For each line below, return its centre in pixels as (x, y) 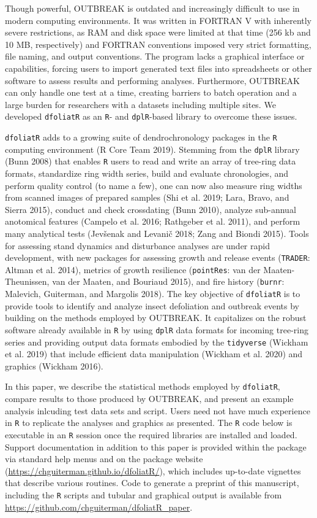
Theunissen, (27, 281)
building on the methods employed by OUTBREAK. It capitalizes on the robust (156, 318)
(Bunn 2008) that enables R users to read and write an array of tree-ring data (151, 161)
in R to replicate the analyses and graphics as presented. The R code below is (149, 423)
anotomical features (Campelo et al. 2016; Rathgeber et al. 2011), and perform (153, 221)
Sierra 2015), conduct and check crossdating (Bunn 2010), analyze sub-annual (151, 209)
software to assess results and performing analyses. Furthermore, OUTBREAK (153, 80)
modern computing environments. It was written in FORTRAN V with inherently (158, 20)
